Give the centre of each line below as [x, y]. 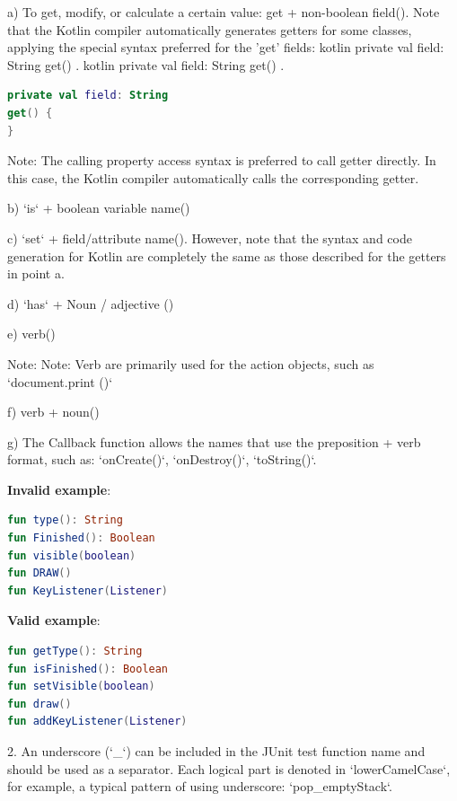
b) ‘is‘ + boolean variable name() [99, 208]
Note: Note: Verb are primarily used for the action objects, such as [191, 363]
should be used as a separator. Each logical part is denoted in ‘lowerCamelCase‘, [229, 768]
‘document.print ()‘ [60, 381]
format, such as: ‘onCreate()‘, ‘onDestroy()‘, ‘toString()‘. [162, 459]
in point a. [36, 273]
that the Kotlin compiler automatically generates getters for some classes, [210, 29]
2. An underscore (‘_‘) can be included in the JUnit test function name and [216, 751]
